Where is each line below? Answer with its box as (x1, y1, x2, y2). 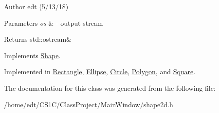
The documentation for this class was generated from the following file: (4, 82, 216, 93)
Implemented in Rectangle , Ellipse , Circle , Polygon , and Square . (4, 66, 196, 77)
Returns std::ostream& (4, 34, 72, 44)
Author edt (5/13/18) (4, 1, 69, 11)
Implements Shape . (4, 50, 61, 60)
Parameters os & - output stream (4, 17, 103, 28)
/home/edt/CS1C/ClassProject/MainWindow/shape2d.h (4, 99, 173, 109)
